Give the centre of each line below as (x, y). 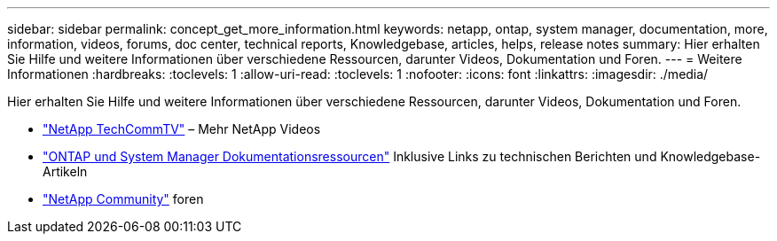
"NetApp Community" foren (123, 199)
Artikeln (65, 171)
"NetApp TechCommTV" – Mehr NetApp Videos (182, 129)
